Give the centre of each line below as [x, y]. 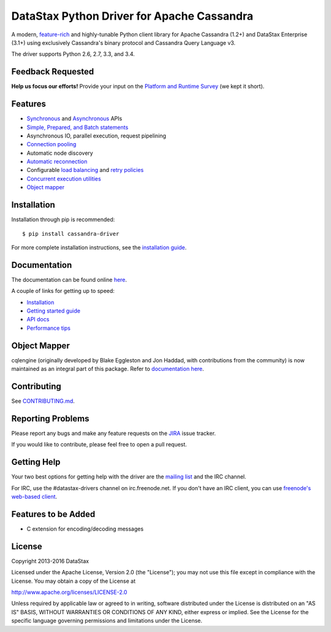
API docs [38, 319]
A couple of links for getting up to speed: [63, 291]
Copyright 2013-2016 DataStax [50, 561]
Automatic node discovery [60, 153]
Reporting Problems [50, 419]
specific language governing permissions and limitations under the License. [107, 621]
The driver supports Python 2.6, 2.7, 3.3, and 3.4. [73, 54]
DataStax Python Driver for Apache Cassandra [132, 16]
